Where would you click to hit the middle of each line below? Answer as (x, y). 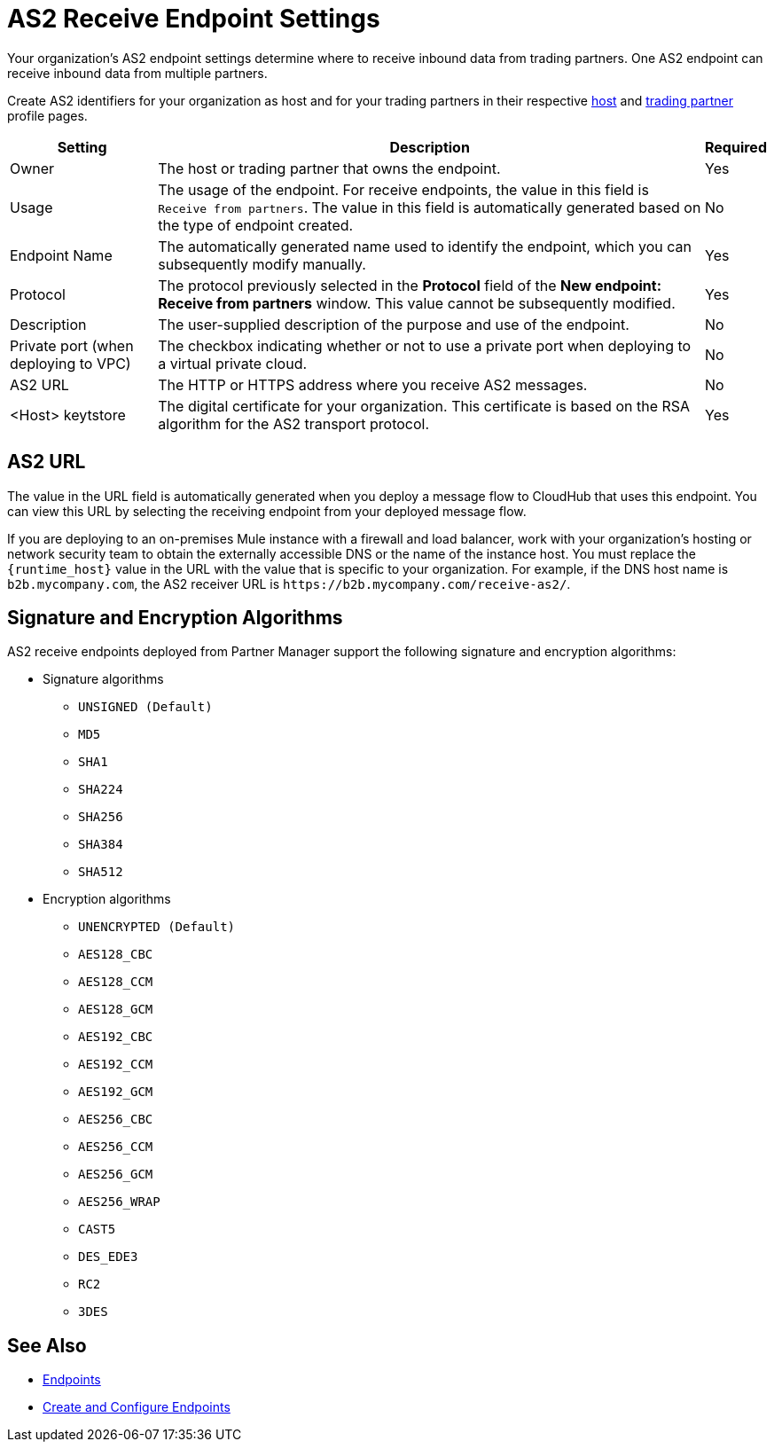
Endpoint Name (61, 255)
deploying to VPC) (70, 363)
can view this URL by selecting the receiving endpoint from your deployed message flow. (267, 511)
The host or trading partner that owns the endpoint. (329, 168)
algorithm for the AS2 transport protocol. (294, 423)
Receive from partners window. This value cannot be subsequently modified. (417, 303)
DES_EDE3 (108, 1257)
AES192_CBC (116, 1037)
